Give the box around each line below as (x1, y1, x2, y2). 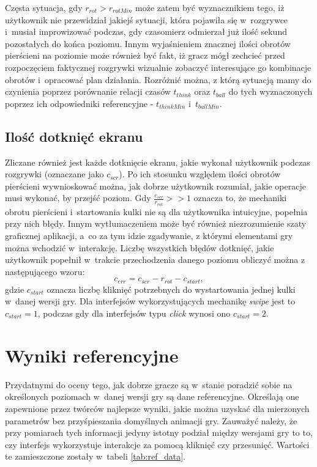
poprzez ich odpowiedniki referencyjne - (5, 97, 154, 109)
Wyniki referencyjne (5, 342, 179, 367)
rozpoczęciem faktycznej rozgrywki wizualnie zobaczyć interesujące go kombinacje (5, 61, 311, 73)
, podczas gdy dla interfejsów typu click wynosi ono (37, 307, 231, 319)
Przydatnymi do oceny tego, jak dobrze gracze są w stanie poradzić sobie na (5, 378, 293, 391)
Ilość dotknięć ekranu (5, 127, 143, 145)
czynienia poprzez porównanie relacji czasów (5, 85, 171, 98)
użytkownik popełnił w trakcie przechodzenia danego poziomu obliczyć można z (5, 253, 305, 266)
